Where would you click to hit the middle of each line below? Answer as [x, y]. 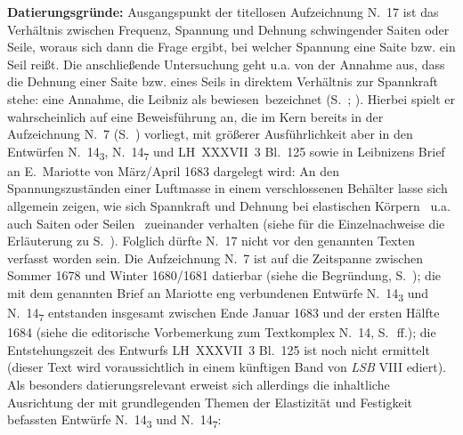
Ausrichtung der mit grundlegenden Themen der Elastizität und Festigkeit [210, 402]
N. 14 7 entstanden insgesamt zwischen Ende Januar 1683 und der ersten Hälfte [223, 314]
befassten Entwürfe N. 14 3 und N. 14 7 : [114, 421]
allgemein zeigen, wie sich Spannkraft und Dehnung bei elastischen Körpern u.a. [229, 206]
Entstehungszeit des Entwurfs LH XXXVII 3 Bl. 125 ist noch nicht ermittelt [219, 349]
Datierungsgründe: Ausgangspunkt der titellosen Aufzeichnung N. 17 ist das [223, 12]
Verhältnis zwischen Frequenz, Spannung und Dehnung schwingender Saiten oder [228, 29]
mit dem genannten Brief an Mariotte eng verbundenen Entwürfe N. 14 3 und [218, 294]
